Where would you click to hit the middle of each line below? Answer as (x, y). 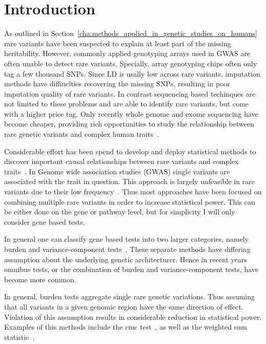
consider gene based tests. (45, 221)
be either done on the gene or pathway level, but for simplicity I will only (120, 212)
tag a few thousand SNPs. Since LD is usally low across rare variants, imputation (132, 73)
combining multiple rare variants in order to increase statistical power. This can (130, 201)
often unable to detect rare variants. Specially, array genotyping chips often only (131, 63)
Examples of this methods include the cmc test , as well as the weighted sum (126, 327)
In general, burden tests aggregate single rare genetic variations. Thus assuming (130, 296)
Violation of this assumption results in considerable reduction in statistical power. (133, 316)
